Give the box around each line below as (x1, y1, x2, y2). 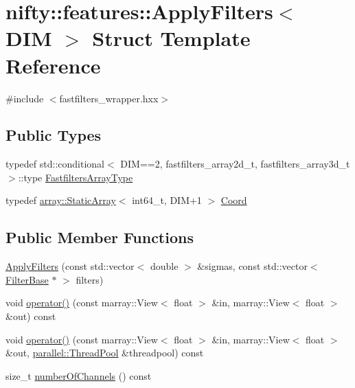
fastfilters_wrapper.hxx (59, 91, 159, 105)
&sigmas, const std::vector (197, 259, 308, 273)
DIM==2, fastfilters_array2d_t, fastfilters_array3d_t (120, 157, 350, 171)
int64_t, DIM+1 (132, 193, 202, 207)
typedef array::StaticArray (5, 193, 116, 207)
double (150, 259, 179, 273)
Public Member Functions (5, 227, 194, 248)
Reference (5, 51, 101, 79)
